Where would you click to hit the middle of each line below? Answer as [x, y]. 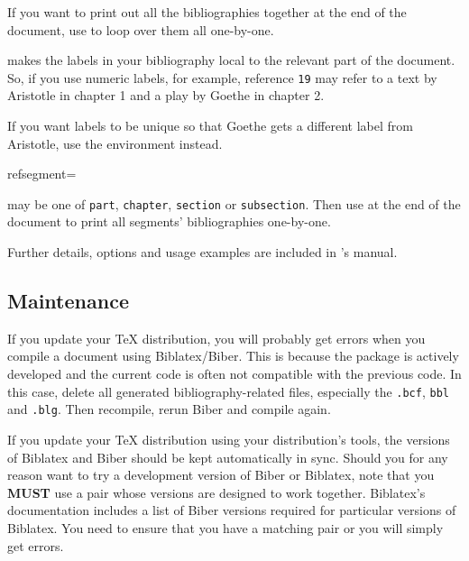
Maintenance [68, 301]
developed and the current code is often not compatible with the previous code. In [234, 374]
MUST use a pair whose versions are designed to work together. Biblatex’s [216, 492]
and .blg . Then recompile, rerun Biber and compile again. [169, 409]
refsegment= [42, 174]
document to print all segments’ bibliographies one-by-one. [169, 221]
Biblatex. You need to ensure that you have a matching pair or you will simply [225, 527]
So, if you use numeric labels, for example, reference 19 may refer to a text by [222, 77]
